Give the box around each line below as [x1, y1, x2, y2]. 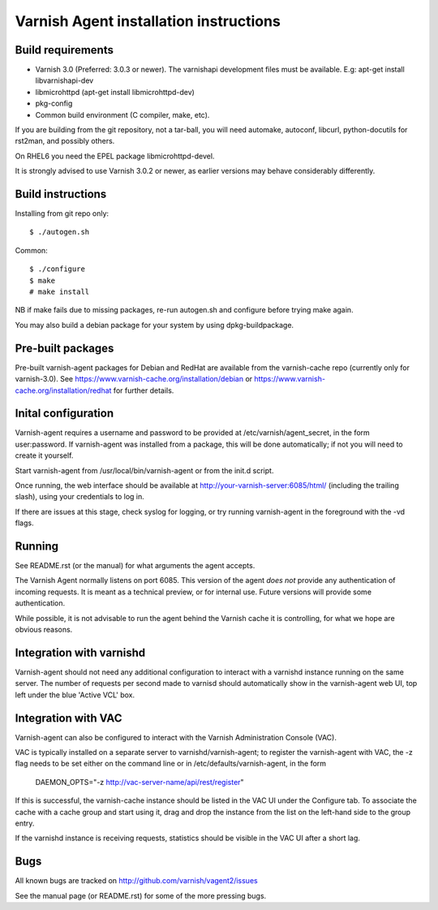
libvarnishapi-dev [35, 75, 94, 85]
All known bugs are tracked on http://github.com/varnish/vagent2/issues [15, 876, 259, 886]
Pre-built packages [15, 341, 114, 355]
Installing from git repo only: [15, 209, 109, 218]
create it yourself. [15, 451, 74, 460]
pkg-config [35, 98, 73, 109]
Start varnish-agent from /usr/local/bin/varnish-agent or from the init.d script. [15, 465, 274, 475]
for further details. [113, 386, 174, 395]
